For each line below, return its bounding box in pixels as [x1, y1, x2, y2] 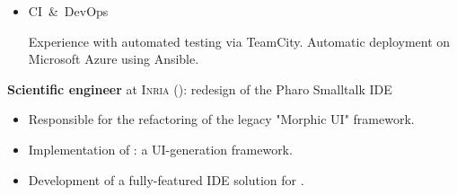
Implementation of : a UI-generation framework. [28, 139, 293, 158]
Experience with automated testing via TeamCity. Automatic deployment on [28, 31, 451, 50]
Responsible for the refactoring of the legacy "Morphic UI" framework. [28, 110, 415, 129]
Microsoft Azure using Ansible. [28, 49, 199, 68]
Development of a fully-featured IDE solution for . [28, 170, 304, 189]
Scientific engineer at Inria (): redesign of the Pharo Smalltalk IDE [7, 79, 392, 98]
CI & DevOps [28, 2, 109, 20]
